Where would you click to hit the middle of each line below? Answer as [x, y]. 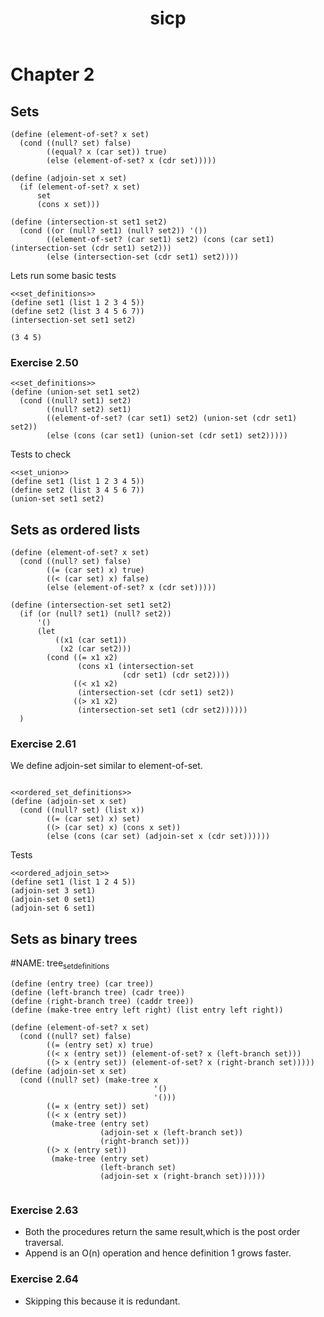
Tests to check [41, 454]
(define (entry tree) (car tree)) [82, 984]
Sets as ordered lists [75, 529]
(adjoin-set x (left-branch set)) [171, 1133]
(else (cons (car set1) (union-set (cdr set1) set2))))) [167, 436]
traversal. [44, 1243]
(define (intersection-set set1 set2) [91, 605]
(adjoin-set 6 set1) [53, 908]
